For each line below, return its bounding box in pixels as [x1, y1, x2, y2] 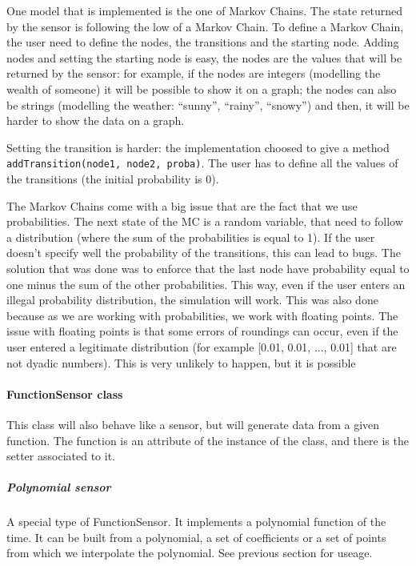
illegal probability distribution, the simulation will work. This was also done [6, 291, 378, 308]
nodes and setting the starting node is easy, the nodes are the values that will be [6, 49, 402, 66]
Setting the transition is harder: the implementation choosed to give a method [6, 138, 390, 155]
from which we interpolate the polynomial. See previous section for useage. [6, 544, 373, 561]
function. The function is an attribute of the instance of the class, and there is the [6, 432, 409, 448]
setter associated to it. [6, 448, 115, 464]
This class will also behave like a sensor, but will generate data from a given [6, 415, 380, 432]
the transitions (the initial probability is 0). [6, 171, 219, 187]
